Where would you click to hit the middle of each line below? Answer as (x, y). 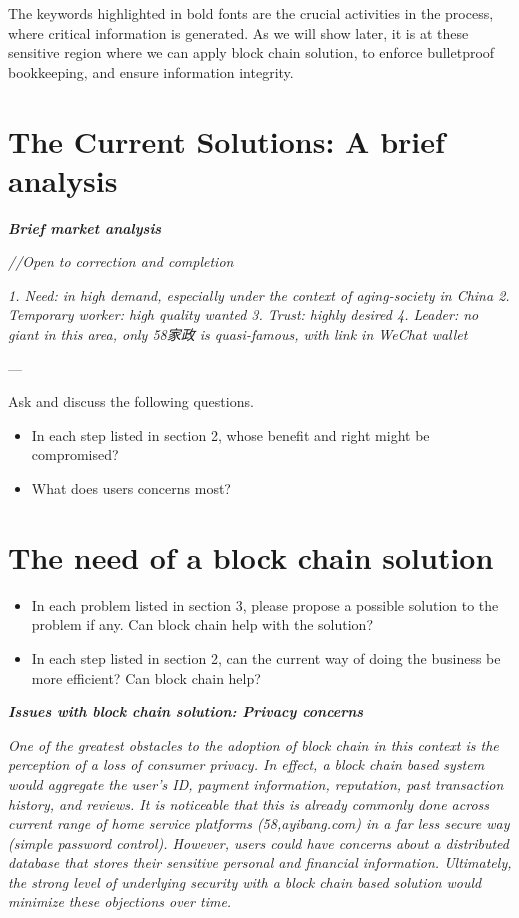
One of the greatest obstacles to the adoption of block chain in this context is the (253, 744)
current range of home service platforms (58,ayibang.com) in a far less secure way (259, 823)
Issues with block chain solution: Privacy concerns (186, 711)
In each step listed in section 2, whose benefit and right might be (230, 434)
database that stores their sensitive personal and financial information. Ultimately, (260, 862)
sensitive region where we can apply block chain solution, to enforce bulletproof (251, 52)
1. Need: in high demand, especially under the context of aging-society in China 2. (259, 294)
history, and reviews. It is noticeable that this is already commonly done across (248, 803)
